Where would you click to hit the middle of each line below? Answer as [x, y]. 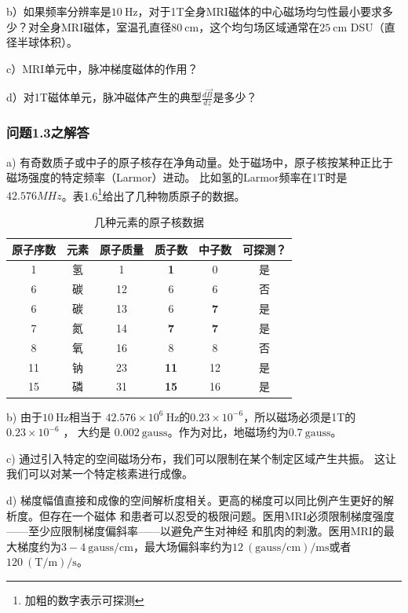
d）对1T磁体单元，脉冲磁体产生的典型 [104, 97]
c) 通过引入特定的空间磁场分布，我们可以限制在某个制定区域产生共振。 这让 [201, 458]
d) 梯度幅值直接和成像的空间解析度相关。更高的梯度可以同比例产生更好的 [195, 499]
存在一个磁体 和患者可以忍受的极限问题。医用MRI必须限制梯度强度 [222, 515]
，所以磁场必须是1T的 [300, 416]
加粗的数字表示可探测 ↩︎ [84, 599]
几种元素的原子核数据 [149, 221]
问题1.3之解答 [48, 132]
